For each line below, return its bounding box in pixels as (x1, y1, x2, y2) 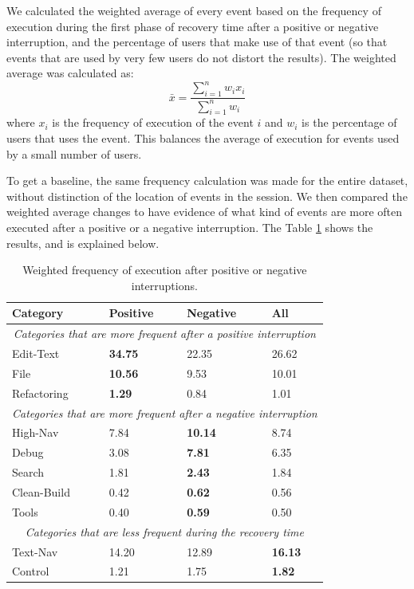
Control (12, 563, 49, 579)
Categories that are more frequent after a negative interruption (12, 404, 317, 421)
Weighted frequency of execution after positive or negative (22, 261, 307, 278)
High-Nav (12, 424, 59, 441)
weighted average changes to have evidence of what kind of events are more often (6, 203, 403, 220)
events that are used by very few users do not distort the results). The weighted (6, 49, 396, 65)
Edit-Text (12, 345, 60, 362)
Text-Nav (12, 543, 58, 560)
